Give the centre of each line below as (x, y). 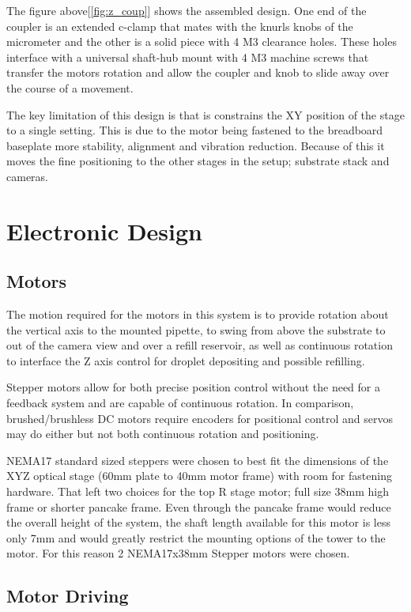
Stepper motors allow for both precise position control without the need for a (193, 387)
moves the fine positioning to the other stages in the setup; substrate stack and (198, 161)
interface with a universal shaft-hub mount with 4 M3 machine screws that (188, 57)
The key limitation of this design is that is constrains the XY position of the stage (205, 114)
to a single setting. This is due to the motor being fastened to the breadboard (195, 130)
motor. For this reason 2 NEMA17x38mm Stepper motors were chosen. (178, 553)
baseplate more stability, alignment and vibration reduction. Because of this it (196, 145)
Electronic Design (104, 230)
